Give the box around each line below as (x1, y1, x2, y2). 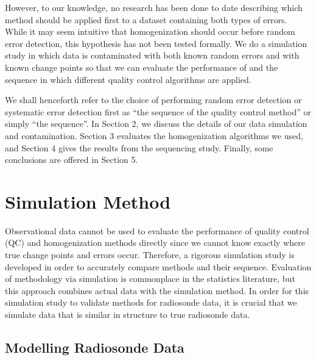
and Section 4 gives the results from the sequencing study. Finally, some (5, 141, 273, 154)
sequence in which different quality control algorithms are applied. (5, 73, 251, 85)
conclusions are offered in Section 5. (5, 153, 138, 166)
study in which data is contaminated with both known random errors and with (5, 49, 300, 62)
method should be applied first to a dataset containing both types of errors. (5, 13, 287, 26)
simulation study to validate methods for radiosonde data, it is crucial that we (5, 296, 297, 309)
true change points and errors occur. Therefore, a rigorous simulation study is (5, 248, 295, 261)
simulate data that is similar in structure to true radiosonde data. (5, 308, 250, 320)
